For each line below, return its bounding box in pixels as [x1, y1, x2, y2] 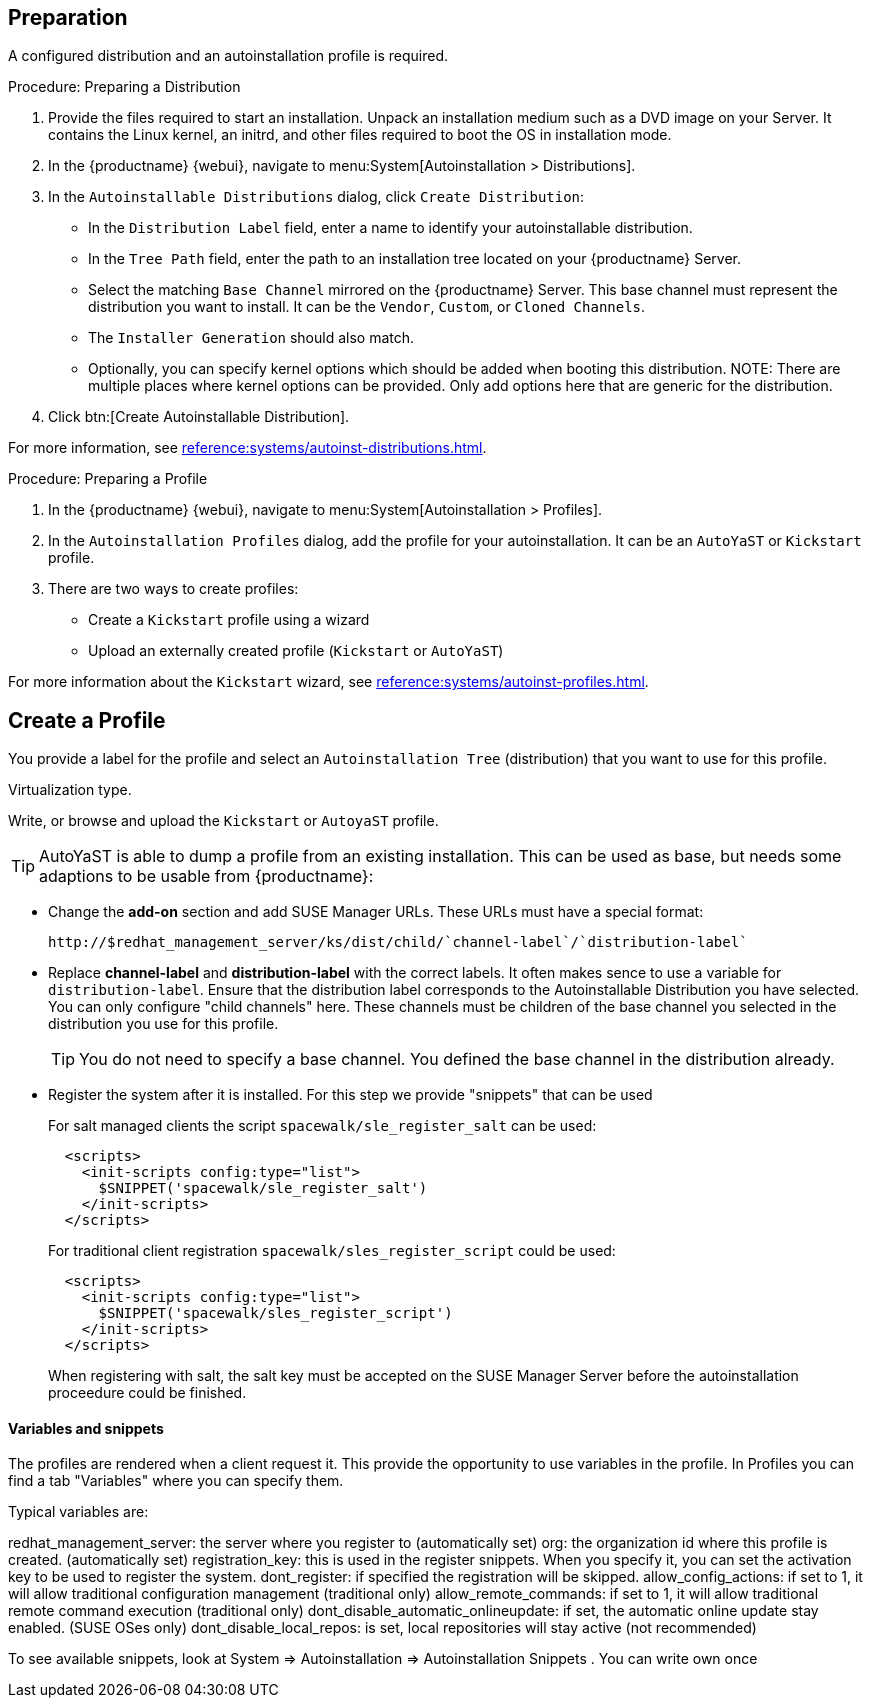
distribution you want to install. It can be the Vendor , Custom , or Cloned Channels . [88, 298, 646, 316]
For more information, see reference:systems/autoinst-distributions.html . [8, 439, 487, 457]
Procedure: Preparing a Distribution [8, 78, 241, 96]
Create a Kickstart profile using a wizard [88, 611, 370, 629]
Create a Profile [8, 707, 166, 733]
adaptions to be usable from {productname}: [39, 866, 374, 887]
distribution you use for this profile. [48, 1015, 279, 1033]
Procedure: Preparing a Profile [8, 470, 208, 488]
